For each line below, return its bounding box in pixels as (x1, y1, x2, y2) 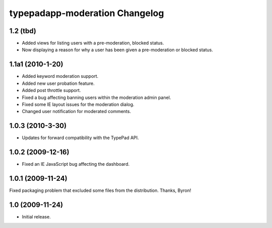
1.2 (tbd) (9, 27, 36, 35)
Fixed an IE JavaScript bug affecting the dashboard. (22, 161, 130, 167)
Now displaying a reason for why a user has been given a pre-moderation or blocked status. (22, 47, 214, 53)
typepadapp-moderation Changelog (9, 8, 164, 19)
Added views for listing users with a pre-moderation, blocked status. (22, 40, 164, 46)
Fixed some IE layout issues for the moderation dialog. (22, 101, 134, 107)
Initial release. (22, 213, 51, 219)
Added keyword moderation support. (22, 73, 99, 79)
